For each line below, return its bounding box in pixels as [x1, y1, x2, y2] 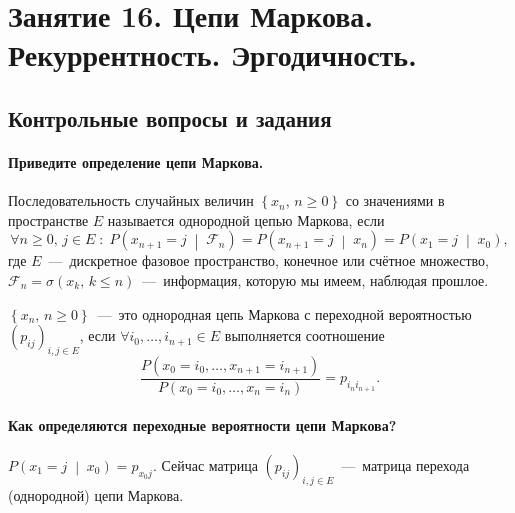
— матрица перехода [341, 454, 470, 475]
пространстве [8, 209, 89, 230]
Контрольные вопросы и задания [8, 102, 332, 133]
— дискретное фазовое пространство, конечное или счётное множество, [48, 250, 489, 271]
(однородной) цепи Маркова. [8, 484, 184, 505]
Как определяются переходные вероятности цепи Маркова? [8, 414, 397, 435]
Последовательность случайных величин [8, 190, 254, 211]
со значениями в [345, 190, 445, 211]
